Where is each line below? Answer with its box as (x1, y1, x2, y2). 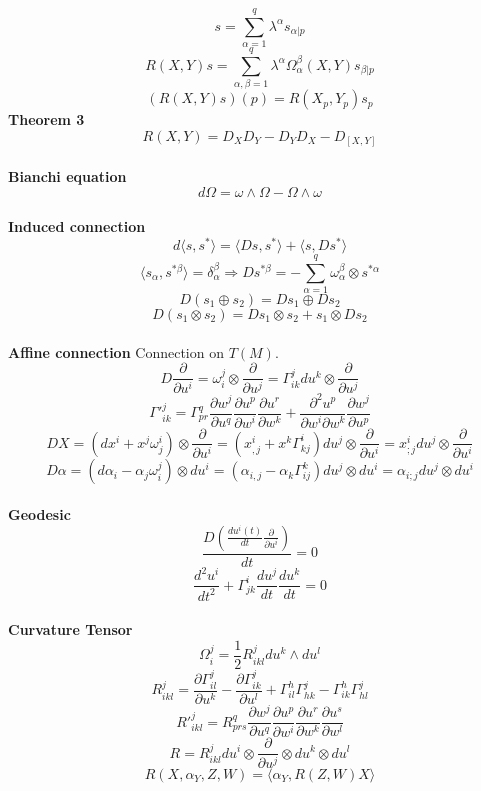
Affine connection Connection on (8, 341, 224, 362)
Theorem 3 (8, 109, 85, 130)
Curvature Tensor (8, 619, 133, 640)
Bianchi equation (8, 165, 127, 186)
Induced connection (8, 216, 146, 237)
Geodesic (8, 504, 71, 525)
